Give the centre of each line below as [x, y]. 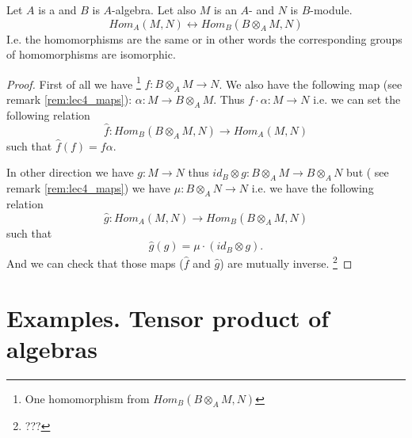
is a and [57, 10]
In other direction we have [70, 172]
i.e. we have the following [313, 188]
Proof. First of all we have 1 [74, 82]
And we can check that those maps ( [95, 263]
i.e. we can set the [357, 99]
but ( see [368, 172]
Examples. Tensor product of [168, 317]
